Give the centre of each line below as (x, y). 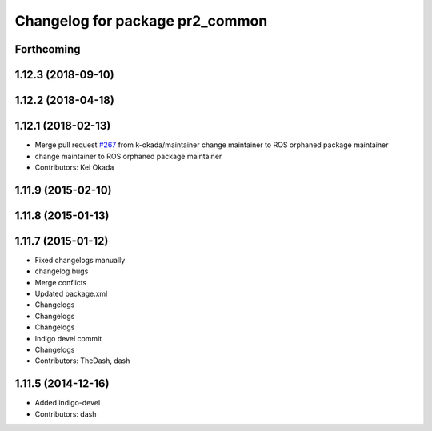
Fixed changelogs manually (80, 260)
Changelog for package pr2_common (141, 21)
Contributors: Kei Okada (74, 167)
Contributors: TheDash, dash (82, 361)
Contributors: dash (66, 414)
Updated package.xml (71, 293)
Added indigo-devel (68, 403)
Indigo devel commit (68, 338)
